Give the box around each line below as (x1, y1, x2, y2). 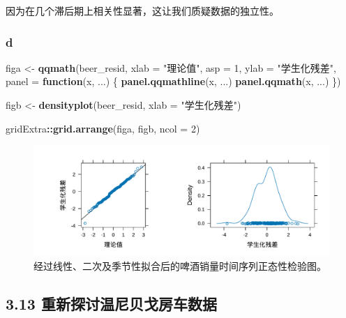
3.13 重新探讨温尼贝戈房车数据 (6, 292, 217, 314)
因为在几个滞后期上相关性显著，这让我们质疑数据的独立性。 (6, 3, 279, 17)
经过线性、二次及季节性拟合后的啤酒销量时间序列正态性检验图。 (33, 258, 326, 273)
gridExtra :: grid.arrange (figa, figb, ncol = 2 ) (6, 121, 200, 135)
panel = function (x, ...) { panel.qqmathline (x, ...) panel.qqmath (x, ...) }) (6, 74, 341, 89)
